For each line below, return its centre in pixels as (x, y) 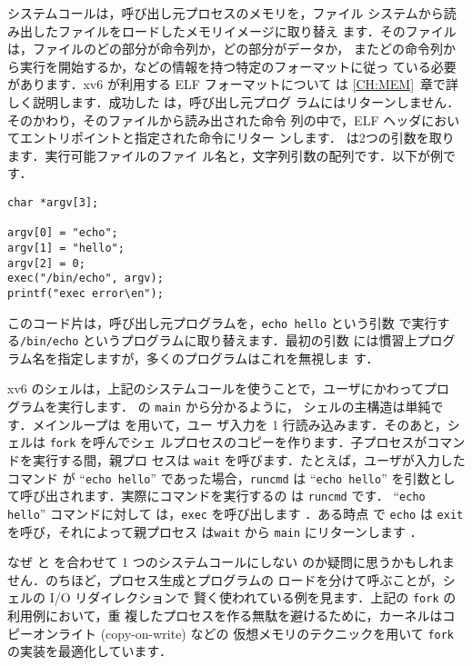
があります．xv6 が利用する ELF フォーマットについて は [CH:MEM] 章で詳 (233, 84)
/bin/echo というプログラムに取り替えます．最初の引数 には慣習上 (219, 340)
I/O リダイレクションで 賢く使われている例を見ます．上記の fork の (253, 597)
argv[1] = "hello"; (66, 248)
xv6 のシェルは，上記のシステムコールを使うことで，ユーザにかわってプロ (229, 388)
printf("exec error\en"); (85, 293)
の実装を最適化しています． (90, 651)
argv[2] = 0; (46, 263)
